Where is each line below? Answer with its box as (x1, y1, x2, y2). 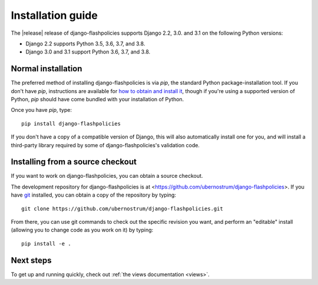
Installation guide (11, 9, 98, 22)
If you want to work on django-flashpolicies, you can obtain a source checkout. (11, 173, 203, 180)
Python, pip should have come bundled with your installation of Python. (11, 96, 184, 103)
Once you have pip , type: (11, 107, 72, 114)
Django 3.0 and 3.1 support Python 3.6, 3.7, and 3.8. (25, 48, 151, 55)
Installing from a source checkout (11, 157, 137, 167)
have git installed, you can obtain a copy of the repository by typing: (11, 191, 177, 198)
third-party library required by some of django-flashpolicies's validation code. (11, 141, 200, 148)
